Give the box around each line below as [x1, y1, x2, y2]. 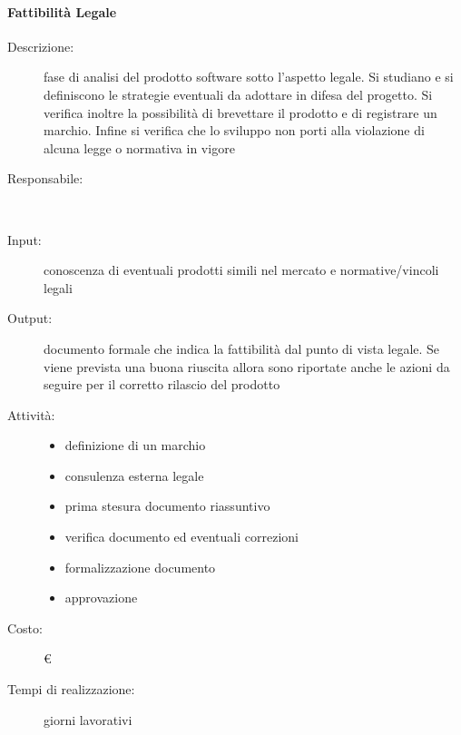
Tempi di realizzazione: [7, 680, 135, 699]
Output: [7, 309, 53, 328]
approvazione [64, 588, 138, 607]
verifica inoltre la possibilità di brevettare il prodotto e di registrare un [44, 103, 437, 122]
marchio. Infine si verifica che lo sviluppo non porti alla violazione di [44, 121, 425, 140]
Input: [7, 230, 42, 249]
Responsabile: [7, 169, 83, 188]
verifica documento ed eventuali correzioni [64, 527, 299, 546]
